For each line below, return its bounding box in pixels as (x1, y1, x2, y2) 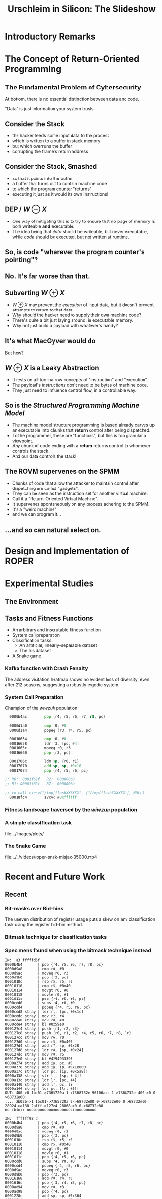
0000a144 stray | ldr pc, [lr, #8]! (5, 1086, 79, 1091)
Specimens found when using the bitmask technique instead (5, 947, 152, 954)
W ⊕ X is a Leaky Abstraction (5, 364, 99, 372)
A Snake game (12, 653, 41, 659)
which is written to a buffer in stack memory (12, 138, 101, 144)
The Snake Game (5, 843, 46, 849)
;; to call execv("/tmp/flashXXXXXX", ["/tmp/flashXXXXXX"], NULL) (5, 790, 145, 795)
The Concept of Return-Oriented (5, 53, 140, 65)
